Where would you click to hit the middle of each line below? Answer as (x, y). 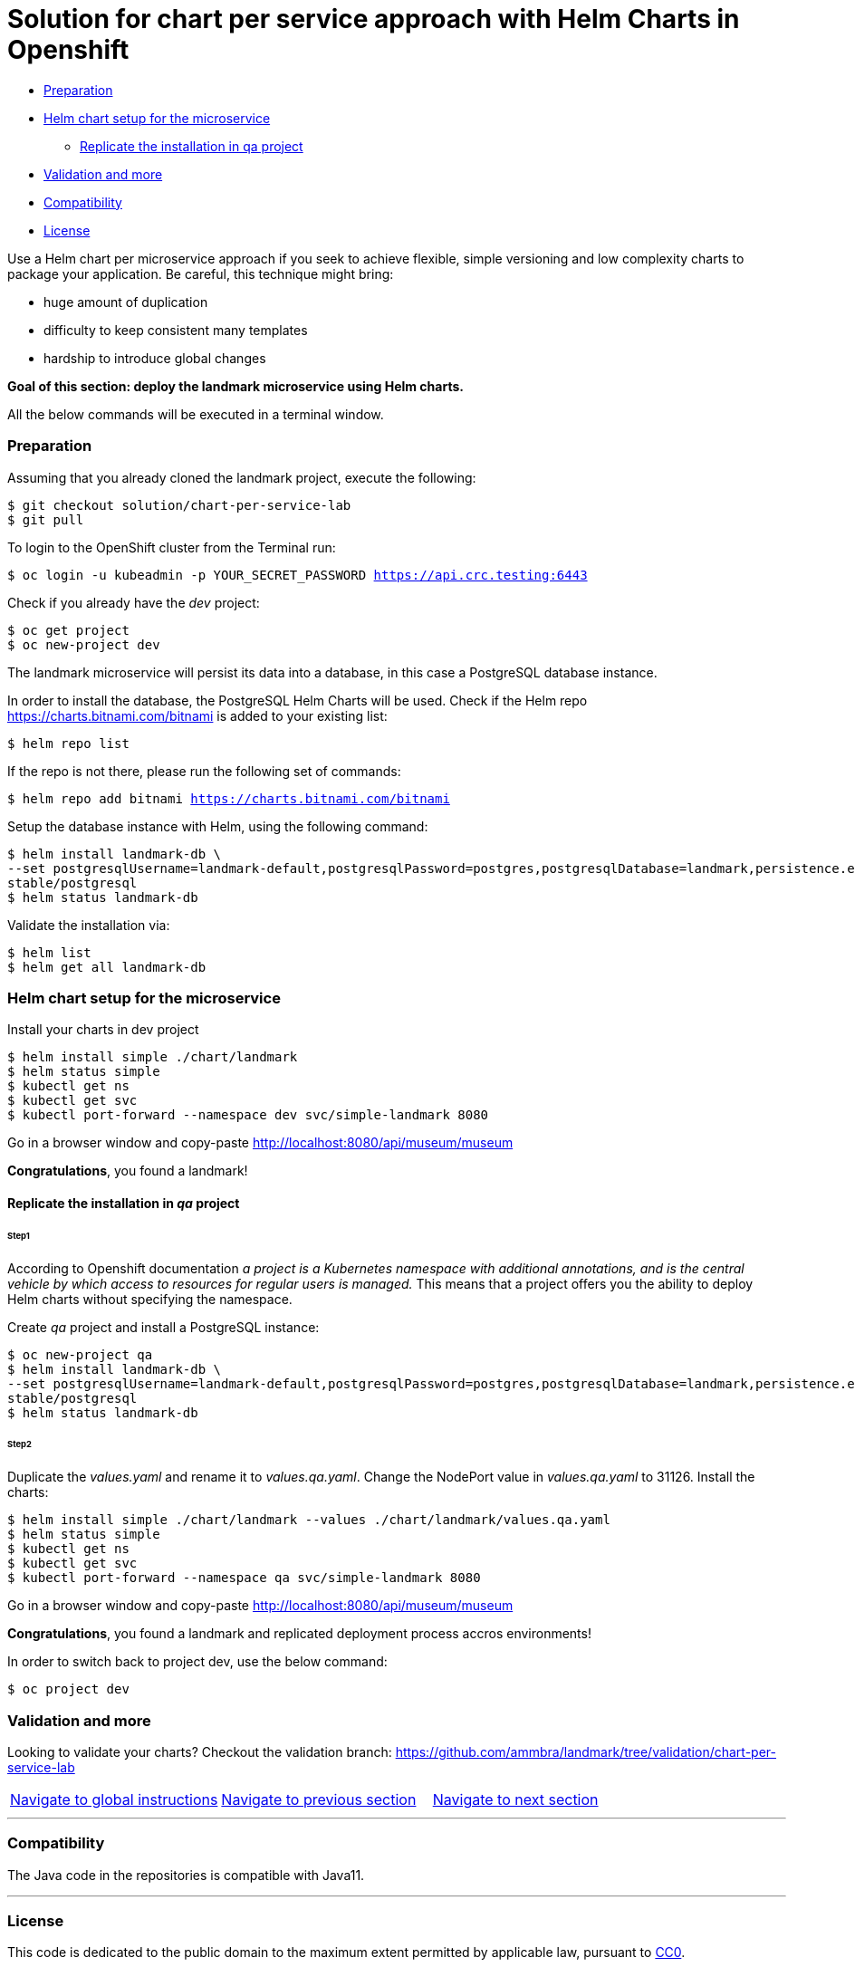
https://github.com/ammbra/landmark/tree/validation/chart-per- (586, 1751)
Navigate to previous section (319, 1799)
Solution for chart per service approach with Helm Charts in (374, 19)
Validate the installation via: (89, 925)
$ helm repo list (68, 743)
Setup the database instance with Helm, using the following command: (218, 826)
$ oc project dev (68, 1689)
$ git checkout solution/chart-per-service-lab (179, 505)
